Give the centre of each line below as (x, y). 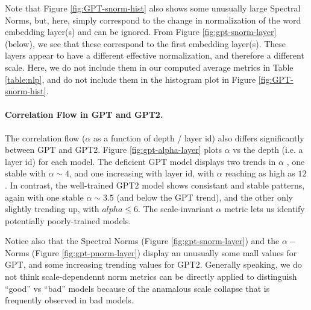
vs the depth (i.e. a (268, 150)
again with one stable (44, 197)
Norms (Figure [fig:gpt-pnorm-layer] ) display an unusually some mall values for (151, 252)
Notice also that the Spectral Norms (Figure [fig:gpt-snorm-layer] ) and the (142, 241)
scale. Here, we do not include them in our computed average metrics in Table (149, 67)
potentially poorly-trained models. (68, 220)
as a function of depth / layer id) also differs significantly (199, 137)
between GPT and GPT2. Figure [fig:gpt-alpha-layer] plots (113, 150)
